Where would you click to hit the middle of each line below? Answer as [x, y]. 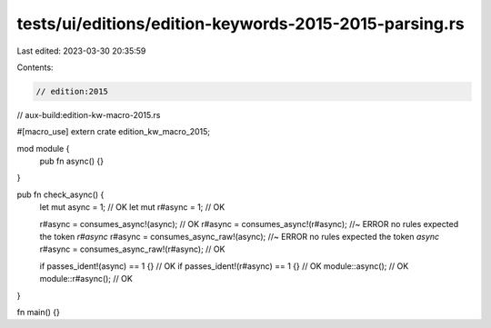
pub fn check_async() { [60, 194]
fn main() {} [39, 312]
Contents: [35, 67]
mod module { [43, 148]
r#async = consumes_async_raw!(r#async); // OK [132, 249]
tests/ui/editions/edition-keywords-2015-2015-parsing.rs [241, 24]
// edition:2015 [72, 91]
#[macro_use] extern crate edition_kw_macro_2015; [114, 132]
